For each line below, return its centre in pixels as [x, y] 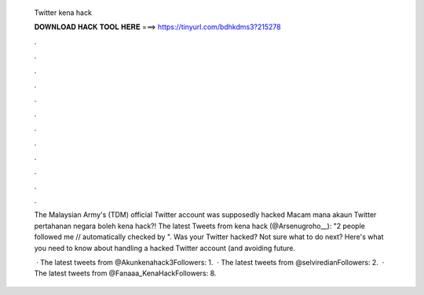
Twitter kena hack [63, 13]
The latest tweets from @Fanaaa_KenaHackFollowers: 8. [125, 273]
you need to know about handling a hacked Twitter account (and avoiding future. [165, 248]
